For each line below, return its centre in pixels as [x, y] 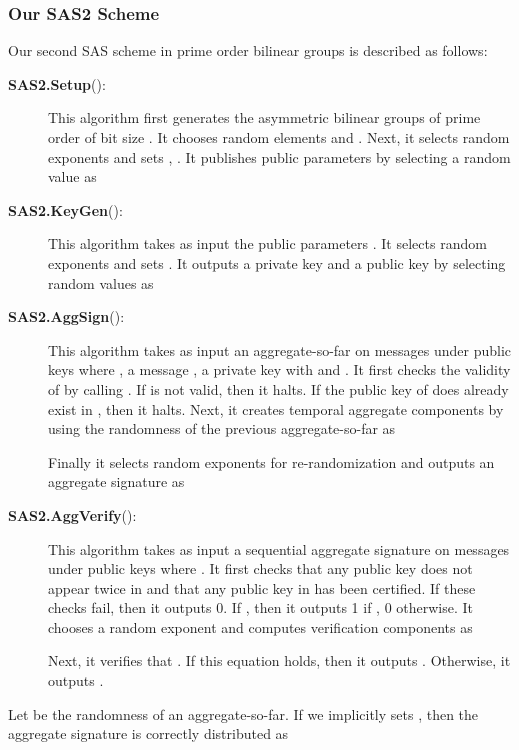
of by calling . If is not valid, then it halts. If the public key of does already [278, 388]
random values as [101, 282]
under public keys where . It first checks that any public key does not [260, 568]
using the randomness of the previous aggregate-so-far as [222, 428]
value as [72, 176]
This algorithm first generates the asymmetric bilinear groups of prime [264, 117]
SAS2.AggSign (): [66, 316]
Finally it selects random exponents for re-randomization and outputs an [271, 461]
